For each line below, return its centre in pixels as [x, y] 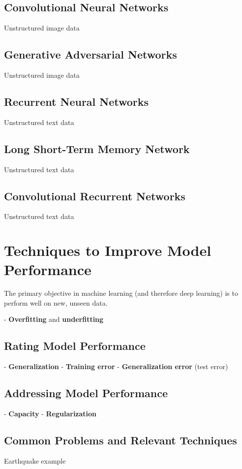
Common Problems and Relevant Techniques [121, 440]
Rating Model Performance [75, 346]
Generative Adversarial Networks [91, 54]
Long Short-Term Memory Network [97, 148]
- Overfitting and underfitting [54, 319]
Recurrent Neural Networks [76, 101]
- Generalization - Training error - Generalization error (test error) [116, 366]
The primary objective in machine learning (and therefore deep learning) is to [121, 293]
